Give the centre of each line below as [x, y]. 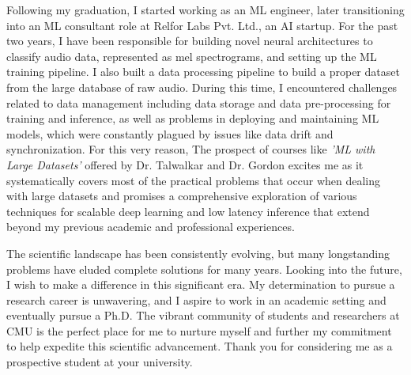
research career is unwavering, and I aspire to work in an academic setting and [196, 299]
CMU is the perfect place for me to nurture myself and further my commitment [199, 330]
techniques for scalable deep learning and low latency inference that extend [188, 211]
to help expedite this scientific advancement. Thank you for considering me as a [200, 346]
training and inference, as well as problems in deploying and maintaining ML [193, 118]
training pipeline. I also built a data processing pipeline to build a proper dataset [203, 72]
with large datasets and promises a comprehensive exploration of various [182, 196]
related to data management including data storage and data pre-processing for [199, 102]
